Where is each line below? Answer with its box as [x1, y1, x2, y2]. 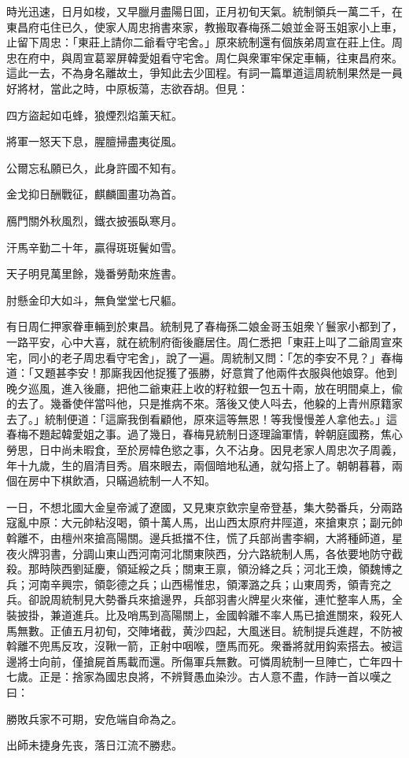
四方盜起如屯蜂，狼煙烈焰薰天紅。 [6, 106, 182, 123]
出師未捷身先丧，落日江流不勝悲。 [6, 737, 182, 753]
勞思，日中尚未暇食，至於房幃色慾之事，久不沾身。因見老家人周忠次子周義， [6, 442, 403, 458]
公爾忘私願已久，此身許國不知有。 [6, 159, 182, 176]
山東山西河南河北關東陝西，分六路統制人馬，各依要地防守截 [94, 545, 403, 561]
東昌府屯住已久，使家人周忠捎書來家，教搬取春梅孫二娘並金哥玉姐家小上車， [6, 18, 403, 35]
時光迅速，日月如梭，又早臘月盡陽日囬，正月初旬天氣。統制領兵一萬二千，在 [6, 3, 403, 19]
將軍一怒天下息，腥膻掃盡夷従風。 [6, 133, 182, 150]
